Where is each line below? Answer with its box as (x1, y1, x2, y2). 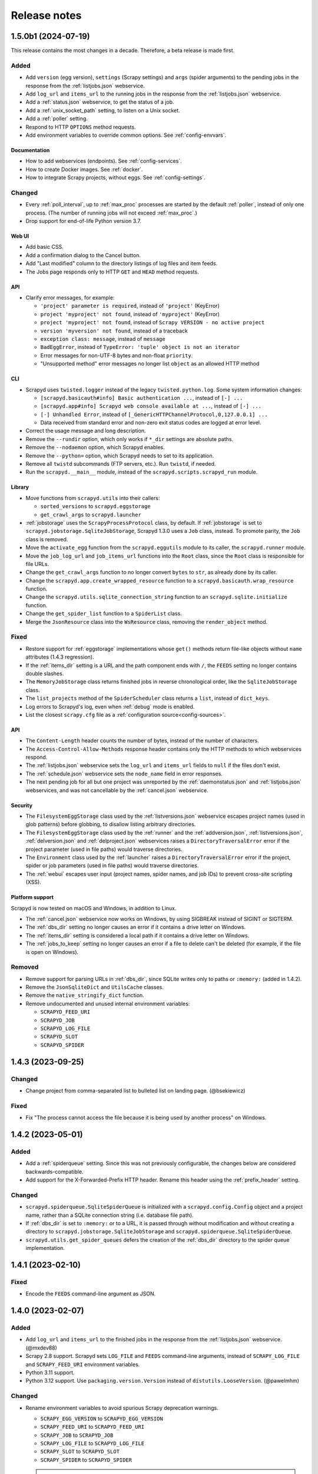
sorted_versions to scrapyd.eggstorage (40, 503, 151, 510)
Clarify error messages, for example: (25, 294, 115, 301)
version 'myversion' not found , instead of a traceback (40, 327, 188, 334)
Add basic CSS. (25, 244, 64, 251)
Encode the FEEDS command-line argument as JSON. (25, 1290, 156, 1297)
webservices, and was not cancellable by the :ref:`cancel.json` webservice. (25, 787, 208, 794)
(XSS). (25, 879, 41, 886)
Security (11, 802, 32, 809)
